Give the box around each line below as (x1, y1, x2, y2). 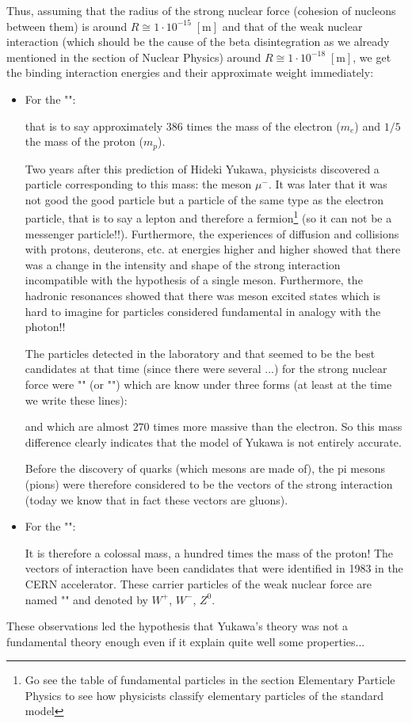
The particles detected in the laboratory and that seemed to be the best (25, 344, 376, 361)
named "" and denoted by (25, 591, 148, 607)
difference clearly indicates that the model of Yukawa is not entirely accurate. (25, 433, 402, 450)
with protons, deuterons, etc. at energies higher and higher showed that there (25, 241, 401, 257)
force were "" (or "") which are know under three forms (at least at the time (25, 375, 392, 392)
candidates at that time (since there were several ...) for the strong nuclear (25, 360, 387, 377)
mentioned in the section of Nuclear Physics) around (6, 48, 261, 65)
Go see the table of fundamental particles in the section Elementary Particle (25, 672, 395, 688)
